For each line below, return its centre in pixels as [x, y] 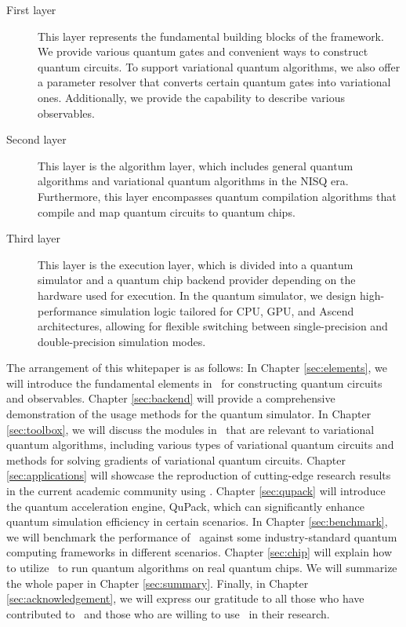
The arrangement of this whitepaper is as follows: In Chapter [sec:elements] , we [197, 368]
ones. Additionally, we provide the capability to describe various [191, 97]
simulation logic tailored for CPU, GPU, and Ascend [227, 310]
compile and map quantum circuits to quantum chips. [167, 211]
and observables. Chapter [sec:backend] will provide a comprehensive [171, 398]
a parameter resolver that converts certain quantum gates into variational [214, 82]
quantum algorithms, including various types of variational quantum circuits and [200, 445]
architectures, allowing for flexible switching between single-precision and [213, 326]
